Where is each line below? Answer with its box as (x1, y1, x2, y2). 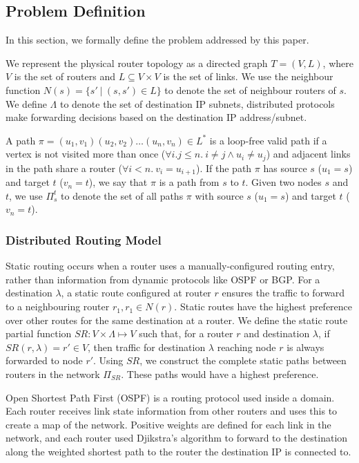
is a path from (159, 175, 220, 189)
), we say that (88, 175, 148, 189)
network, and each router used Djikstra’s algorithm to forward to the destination (6, 431, 348, 445)
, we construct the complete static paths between (139, 353, 347, 368)
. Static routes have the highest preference (174, 299, 353, 314)
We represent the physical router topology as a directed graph (6, 55, 268, 70)
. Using (93, 353, 124, 368)
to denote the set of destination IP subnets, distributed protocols (59, 96, 335, 111)
